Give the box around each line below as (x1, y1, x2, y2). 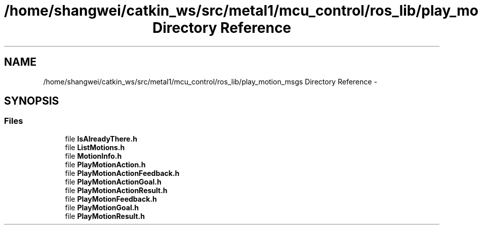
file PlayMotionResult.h (65, 211, 145, 220)
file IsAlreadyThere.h (65, 134, 137, 143)
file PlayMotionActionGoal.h (65, 177, 162, 186)
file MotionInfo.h (65, 151, 122, 160)
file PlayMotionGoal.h (65, 203, 139, 212)
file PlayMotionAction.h (65, 160, 146, 169)
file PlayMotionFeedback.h (65, 194, 157, 203)
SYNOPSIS (4, 95, 59, 108)
